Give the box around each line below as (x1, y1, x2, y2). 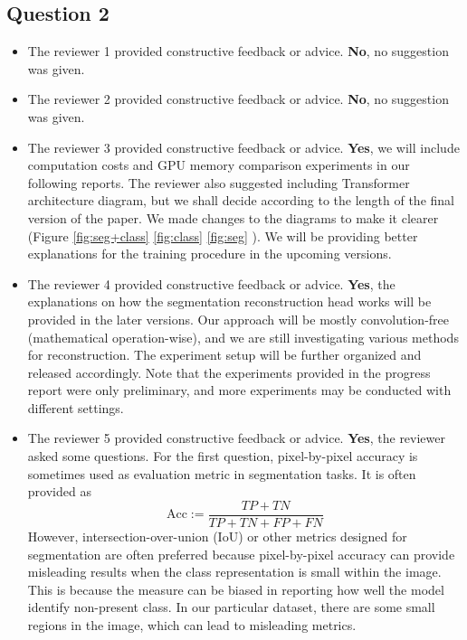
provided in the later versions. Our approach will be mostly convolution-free (27, 309, 450, 328)
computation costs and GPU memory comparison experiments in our (27, 155, 410, 174)
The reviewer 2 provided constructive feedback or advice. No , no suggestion (27, 89, 449, 108)
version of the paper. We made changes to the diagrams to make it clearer (27, 208, 439, 227)
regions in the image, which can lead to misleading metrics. (27, 615, 357, 634)
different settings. (27, 398, 124, 417)
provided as (27, 482, 91, 501)
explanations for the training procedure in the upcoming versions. (27, 244, 392, 263)
